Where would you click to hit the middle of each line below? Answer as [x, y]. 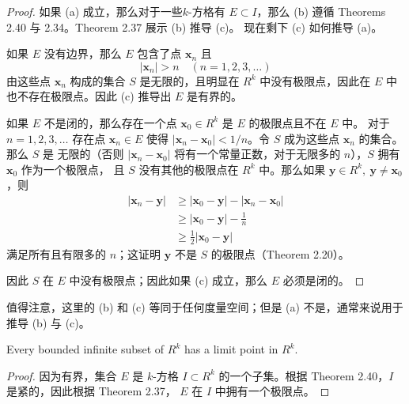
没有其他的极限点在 [189, 169]
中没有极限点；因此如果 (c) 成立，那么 [169, 280]
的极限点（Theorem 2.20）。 [280, 253]
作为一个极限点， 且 [73, 169]
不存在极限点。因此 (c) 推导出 [94, 96]
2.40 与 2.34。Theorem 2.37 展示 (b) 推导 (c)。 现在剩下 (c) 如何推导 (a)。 [195, 26]
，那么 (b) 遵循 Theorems [321, 11]
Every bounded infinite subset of [85, 349]
